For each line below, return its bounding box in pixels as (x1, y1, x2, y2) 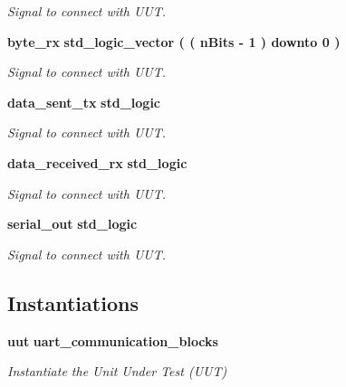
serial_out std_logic (7, 214, 138, 233)
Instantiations (7, 288, 139, 316)
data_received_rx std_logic (7, 153, 187, 172)
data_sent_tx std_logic (7, 92, 161, 111)
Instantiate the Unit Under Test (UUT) (7, 362, 227, 381)
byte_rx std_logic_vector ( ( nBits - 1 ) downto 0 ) (7, 32, 341, 51)
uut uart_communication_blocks (7, 331, 218, 350)
